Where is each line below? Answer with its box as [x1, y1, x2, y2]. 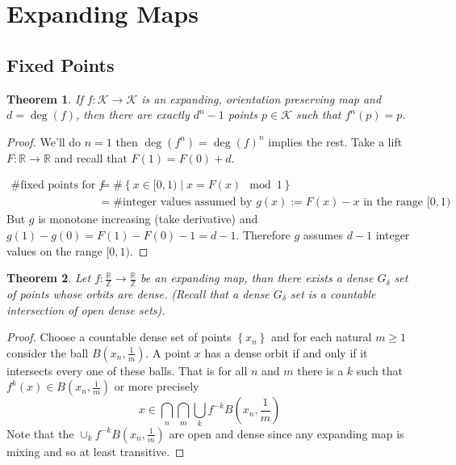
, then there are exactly [76, 106, 190, 123]
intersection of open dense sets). [6, 301, 165, 318]
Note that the [6, 425, 74, 442]
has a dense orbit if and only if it [204, 344, 368, 361]
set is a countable [290, 285, 376, 302]
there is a [297, 361, 344, 378]
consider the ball [6, 344, 89, 361]
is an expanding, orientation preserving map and [141, 90, 382, 107]
